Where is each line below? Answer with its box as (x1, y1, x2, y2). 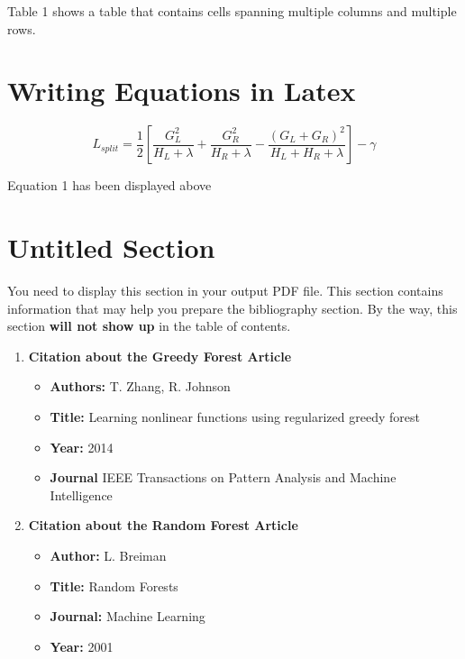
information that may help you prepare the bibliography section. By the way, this (7, 298, 458, 317)
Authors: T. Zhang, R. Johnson (50, 377, 231, 396)
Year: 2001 (50, 636, 114, 655)
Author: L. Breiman (50, 545, 167, 564)
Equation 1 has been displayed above (7, 176, 212, 195)
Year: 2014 (50, 437, 114, 456)
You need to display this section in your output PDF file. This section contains (7, 281, 443, 300)
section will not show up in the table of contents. (7, 316, 291, 335)
